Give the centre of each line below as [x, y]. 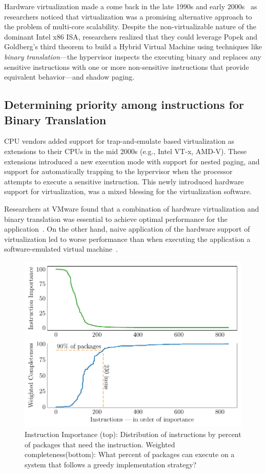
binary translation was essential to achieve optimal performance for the [116, 219]
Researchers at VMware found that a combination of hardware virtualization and [132, 208]
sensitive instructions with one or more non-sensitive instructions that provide [127, 67]
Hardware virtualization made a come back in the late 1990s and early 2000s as [131, 6]
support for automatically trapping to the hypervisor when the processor [118, 171]
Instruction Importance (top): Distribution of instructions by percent [133, 434]
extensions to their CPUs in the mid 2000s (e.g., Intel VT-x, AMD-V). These [125, 151]
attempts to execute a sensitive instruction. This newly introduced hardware [124, 181]
